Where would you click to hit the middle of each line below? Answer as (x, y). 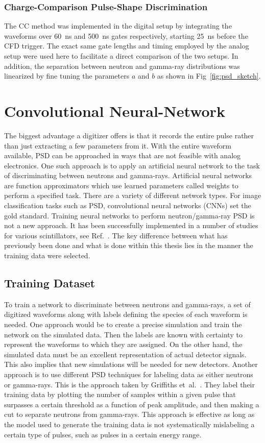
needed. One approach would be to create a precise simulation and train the (123, 324)
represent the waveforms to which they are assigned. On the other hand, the (123, 344)
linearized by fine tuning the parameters (67, 76)
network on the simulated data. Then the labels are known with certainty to (123, 334)
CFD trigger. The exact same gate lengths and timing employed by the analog (127, 46)
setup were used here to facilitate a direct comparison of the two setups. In (121, 56)
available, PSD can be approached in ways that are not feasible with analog (123, 155)
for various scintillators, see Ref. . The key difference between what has (116, 235)
